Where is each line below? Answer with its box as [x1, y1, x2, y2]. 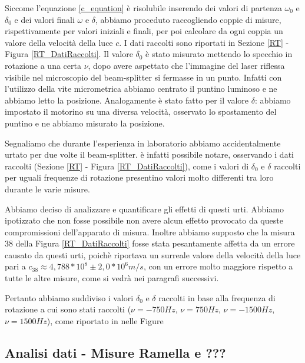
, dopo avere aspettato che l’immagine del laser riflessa [88, 59, 285, 71]
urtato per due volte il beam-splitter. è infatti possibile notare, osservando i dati [5, 148, 294, 161]
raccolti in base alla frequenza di [158, 291, 276, 304]
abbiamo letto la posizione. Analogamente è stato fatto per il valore [5, 94, 248, 106]
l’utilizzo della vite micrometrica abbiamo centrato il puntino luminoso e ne [5, 82, 277, 95]
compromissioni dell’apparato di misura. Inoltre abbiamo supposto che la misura [5, 225, 295, 238]
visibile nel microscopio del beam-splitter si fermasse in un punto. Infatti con [5, 71, 282, 83]
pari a [5, 260, 26, 272]
